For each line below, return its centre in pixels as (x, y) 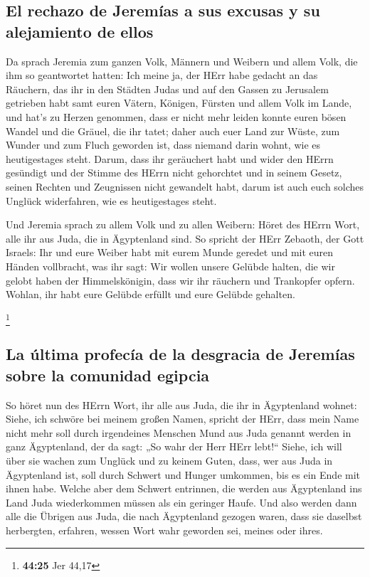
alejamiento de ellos (80, 31)
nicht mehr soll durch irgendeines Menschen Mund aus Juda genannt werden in (179, 432)
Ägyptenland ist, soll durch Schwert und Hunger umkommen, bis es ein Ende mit (183, 474)
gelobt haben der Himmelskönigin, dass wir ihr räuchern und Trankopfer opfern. (180, 280)
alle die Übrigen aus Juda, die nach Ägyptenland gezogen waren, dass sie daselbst (184, 516)
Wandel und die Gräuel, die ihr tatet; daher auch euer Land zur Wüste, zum (173, 131)
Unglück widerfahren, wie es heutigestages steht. (111, 200)
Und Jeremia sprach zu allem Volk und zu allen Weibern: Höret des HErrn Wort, (183, 224)
